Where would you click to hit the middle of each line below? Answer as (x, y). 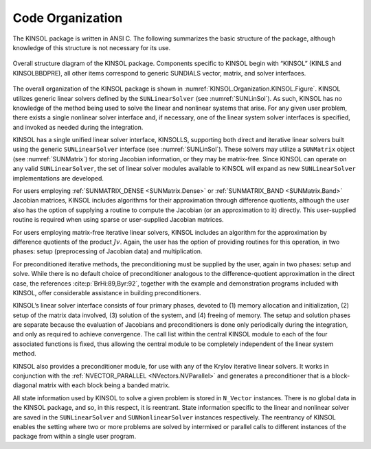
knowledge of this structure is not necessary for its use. (92, 47)
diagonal (25, 385)
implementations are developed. (58, 178)
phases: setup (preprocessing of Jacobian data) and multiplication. (108, 251)
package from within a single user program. (75, 437)
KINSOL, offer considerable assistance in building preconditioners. (107, 292)
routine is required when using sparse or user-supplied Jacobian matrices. (118, 220)
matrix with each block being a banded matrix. (104, 385)
